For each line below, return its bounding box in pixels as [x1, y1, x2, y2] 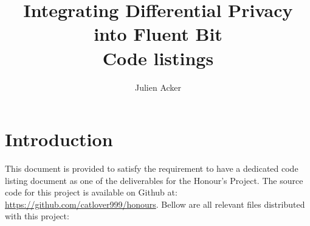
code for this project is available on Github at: [5, 186, 177, 199]
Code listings [102, 45, 214, 70]
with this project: [5, 210, 69, 222]
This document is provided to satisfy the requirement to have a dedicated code [5, 162, 298, 175]
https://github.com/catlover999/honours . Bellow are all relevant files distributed [5, 197, 305, 210]
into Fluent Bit [94, 21, 222, 46]
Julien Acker [134, 80, 182, 93]
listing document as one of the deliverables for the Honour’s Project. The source [5, 174, 303, 186]
